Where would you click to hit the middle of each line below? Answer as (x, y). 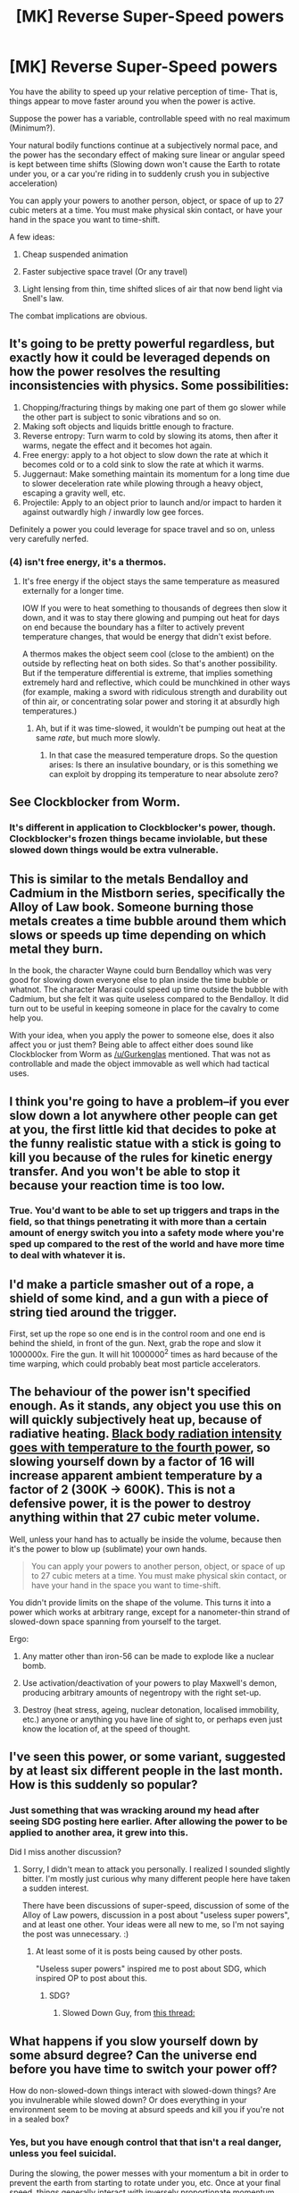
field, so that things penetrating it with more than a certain (138, 1222)
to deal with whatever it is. (68, 1256)
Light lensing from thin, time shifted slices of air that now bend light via (152, 289)
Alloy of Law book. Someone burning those (132, 906)
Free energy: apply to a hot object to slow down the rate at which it (145, 454)
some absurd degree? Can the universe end (133, 2055)
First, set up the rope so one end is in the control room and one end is (137, 1334)
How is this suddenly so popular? (104, 1785)
